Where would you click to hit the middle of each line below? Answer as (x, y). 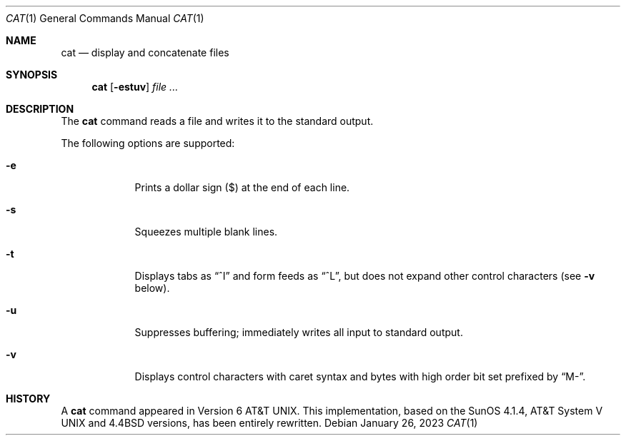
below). (152, 288)
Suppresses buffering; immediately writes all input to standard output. (299, 332)
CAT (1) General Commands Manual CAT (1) (105, 18)
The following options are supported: (148, 143)
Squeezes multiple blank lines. (206, 232)
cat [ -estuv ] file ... (135, 87)
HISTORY (28, 399)
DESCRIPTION (40, 109)
